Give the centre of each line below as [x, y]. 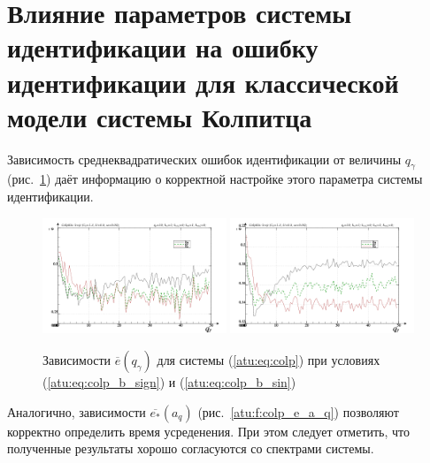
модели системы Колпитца [160, 116]
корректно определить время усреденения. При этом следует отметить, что [209, 431]
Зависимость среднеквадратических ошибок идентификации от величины [204, 159]
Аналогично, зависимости [77, 411]
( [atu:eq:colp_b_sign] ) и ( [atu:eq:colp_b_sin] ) [169, 381]
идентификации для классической [203, 82]
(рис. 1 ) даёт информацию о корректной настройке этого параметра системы [215, 179]
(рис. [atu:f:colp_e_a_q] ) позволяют [298, 411]
